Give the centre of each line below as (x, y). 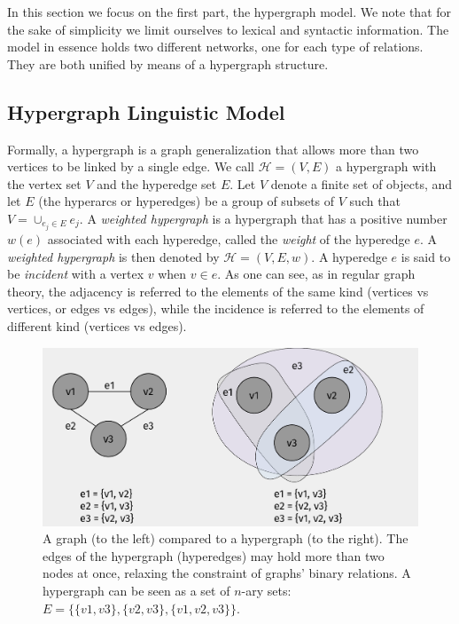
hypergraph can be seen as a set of (136, 590)
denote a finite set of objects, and (362, 183)
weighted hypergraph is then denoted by (113, 256)
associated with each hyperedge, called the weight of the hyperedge (229, 239)
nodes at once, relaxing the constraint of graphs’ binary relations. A (227, 573)
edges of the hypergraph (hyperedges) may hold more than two (214, 555)
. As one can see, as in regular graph (316, 274)
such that (375, 201)
